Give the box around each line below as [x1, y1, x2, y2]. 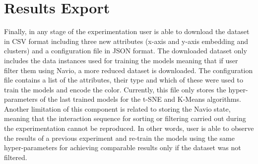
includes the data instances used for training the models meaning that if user [4, 55, 238, 65]
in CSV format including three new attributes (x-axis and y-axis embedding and [4, 36, 248, 46]
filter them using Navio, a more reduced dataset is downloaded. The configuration [4, 65, 253, 75]
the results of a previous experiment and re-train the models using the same [4, 132, 235, 143]
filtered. [4, 152, 27, 162]
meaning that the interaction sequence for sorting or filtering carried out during [4, 113, 246, 123]
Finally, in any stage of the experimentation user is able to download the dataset [4, 26, 250, 37]
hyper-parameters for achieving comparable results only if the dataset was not [4, 142, 241, 153]
